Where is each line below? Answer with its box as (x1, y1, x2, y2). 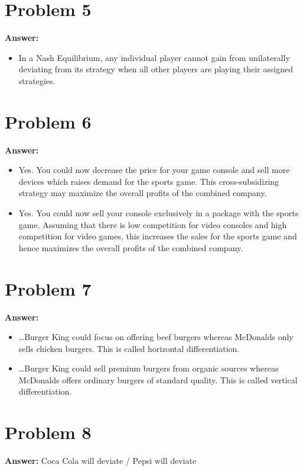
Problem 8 (5, 420, 92, 444)
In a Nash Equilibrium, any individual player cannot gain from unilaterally (18, 51, 290, 63)
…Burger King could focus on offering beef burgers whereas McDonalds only (18, 331, 294, 343)
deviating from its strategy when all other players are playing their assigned (18, 63, 293, 75)
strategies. (18, 74, 56, 86)
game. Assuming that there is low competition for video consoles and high (18, 218, 287, 230)
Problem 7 (5, 276, 92, 300)
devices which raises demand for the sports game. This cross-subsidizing (18, 175, 279, 187)
